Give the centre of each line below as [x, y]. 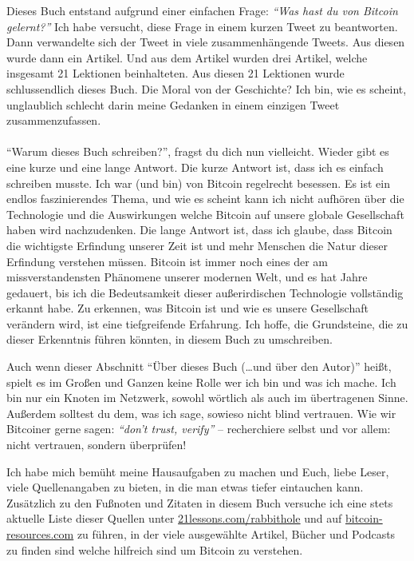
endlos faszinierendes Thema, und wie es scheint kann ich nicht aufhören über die [205, 199]
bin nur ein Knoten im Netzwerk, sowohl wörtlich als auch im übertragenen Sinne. [207, 398]
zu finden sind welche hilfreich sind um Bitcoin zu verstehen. [155, 549]
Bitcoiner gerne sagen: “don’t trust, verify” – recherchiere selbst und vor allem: [199, 429]
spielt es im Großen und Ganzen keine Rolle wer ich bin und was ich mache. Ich [201, 382]
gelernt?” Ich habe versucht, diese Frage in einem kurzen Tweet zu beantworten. [202, 26]
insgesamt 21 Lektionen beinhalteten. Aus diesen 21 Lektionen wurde [175, 73]
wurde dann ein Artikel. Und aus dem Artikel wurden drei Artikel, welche [187, 57]
